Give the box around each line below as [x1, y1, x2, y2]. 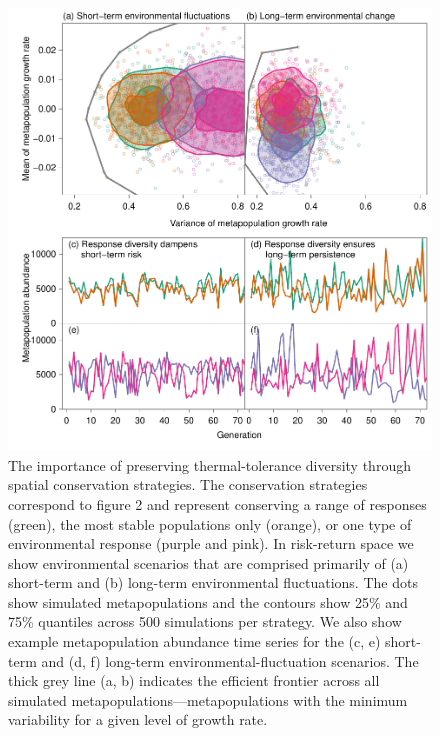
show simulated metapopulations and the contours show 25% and [8, 591, 408, 612]
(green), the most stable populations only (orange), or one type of [8, 513, 412, 534]
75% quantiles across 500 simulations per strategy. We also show [8, 611, 402, 632]
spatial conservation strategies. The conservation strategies [8, 474, 368, 495]
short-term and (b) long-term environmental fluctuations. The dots [8, 572, 418, 593]
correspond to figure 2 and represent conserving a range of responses [8, 493, 427, 514]
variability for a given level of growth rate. [8, 709, 268, 730]
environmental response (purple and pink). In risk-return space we [8, 533, 414, 554]
